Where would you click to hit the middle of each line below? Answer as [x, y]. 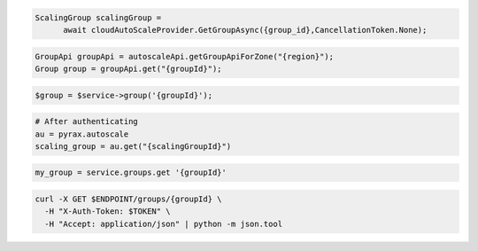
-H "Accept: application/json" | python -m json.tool [164, 224]
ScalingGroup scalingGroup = [98, 17]
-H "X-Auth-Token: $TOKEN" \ [108, 212]
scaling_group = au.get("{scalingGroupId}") [133, 146]
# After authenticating [87, 122]
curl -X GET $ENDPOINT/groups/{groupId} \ [128, 199]
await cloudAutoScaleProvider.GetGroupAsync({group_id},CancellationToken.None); [245, 30]
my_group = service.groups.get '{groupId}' [131, 173]
